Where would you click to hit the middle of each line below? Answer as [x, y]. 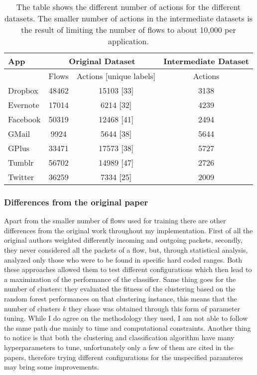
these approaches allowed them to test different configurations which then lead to [128, 269]
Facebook [24, 119]
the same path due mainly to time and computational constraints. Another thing [128, 328]
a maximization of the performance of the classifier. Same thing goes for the [120, 279]
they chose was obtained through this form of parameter [154, 308]
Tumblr [21, 162]
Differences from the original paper [76, 202]
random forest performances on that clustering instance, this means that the [121, 298]
